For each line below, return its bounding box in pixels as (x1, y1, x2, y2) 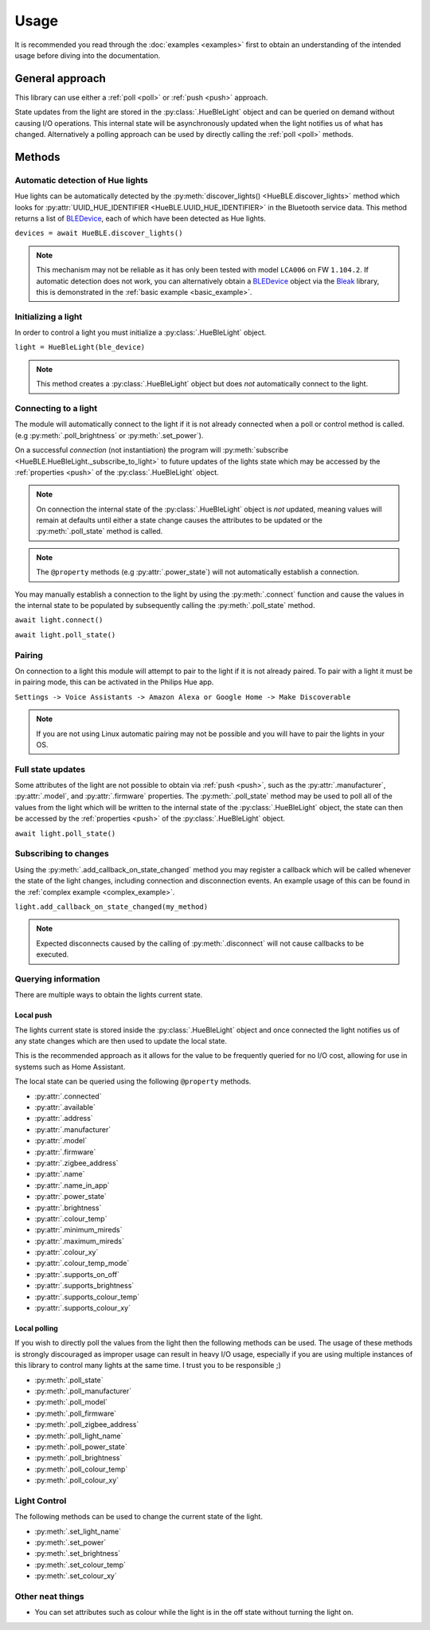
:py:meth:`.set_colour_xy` (34, 1571, 117, 1581)
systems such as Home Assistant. (14, 1062, 126, 1072)
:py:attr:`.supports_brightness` (34, 1281, 135, 1291)
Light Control (14, 1495, 67, 1506)
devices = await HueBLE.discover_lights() (14, 229, 183, 238)
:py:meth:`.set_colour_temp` (34, 1560, 127, 1569)
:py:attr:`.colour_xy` (34, 1248, 99, 1257)
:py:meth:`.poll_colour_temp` (34, 1464, 128, 1474)
